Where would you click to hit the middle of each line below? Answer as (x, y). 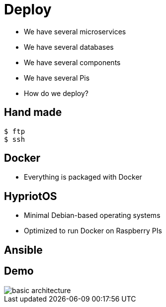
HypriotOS (31, 196)
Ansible (23, 250)
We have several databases (69, 47)
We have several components (72, 62)
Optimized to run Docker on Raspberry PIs (93, 231)
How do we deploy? (56, 93)
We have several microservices (75, 31)
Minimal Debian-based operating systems (92, 215)
